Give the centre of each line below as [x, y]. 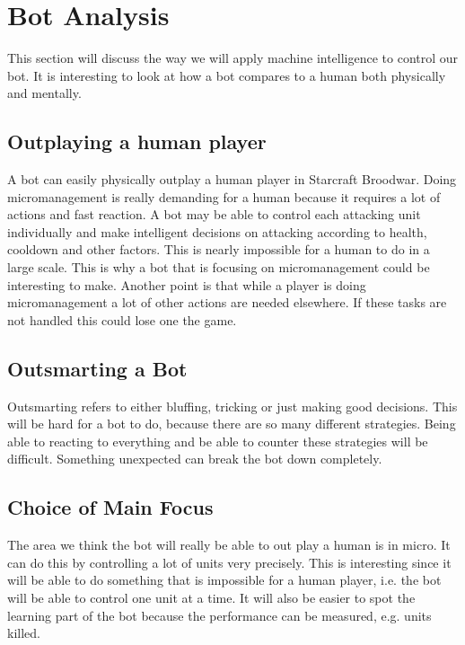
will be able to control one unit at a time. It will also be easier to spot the [211, 598]
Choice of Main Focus [110, 507]
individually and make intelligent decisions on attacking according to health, [217, 231]
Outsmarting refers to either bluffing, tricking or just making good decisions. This [232, 406]
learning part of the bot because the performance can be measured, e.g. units [219, 615]
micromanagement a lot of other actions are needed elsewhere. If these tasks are [227, 302]
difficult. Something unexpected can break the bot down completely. [195, 459]
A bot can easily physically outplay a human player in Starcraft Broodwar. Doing [232, 179]
